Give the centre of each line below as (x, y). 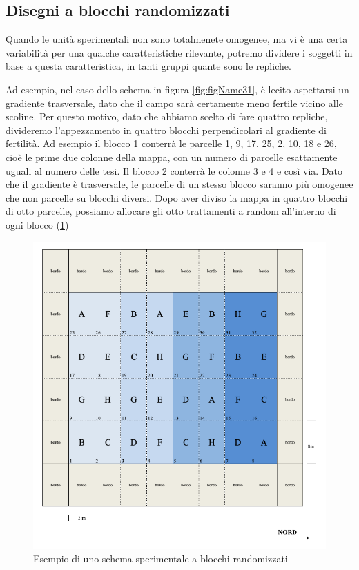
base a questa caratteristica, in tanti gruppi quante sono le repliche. (148, 66)
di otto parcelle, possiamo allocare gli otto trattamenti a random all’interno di (171, 211)
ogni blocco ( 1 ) (37, 224)
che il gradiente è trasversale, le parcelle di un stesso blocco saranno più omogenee (179, 184)
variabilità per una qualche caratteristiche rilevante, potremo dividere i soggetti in (179, 52)
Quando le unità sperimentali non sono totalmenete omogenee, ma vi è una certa (177, 39)
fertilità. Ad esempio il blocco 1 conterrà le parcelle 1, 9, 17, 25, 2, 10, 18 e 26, (171, 143)
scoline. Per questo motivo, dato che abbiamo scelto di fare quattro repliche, (167, 116)
